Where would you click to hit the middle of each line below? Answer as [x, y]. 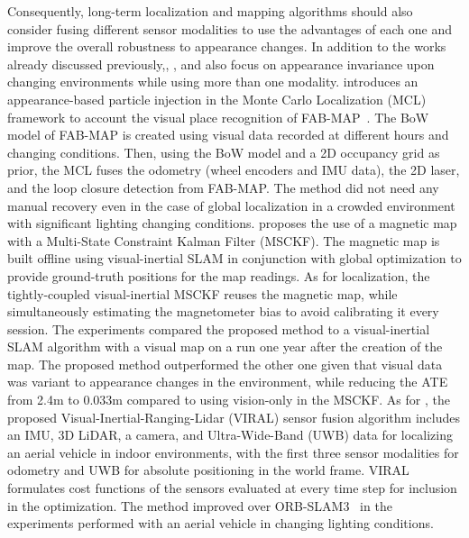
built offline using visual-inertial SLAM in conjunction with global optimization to [234, 258]
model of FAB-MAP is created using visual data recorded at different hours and [228, 135]
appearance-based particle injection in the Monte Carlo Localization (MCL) [217, 99]
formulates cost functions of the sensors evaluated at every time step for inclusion [232, 488]
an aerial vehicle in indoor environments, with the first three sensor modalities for [233, 452]
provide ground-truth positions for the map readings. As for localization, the [219, 275]
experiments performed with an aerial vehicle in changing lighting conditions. [221, 523]
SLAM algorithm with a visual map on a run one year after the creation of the [225, 347]
